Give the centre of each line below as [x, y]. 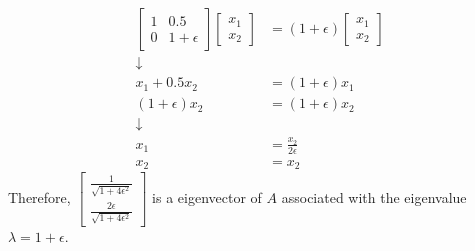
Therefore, [39, 196]
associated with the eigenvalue [374, 196]
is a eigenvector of [207, 196]
